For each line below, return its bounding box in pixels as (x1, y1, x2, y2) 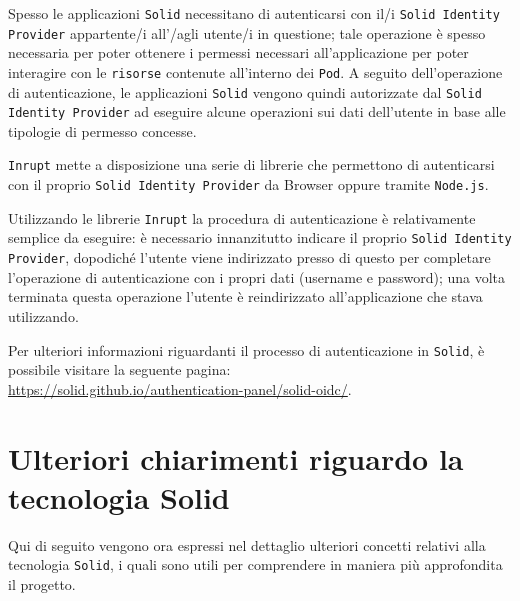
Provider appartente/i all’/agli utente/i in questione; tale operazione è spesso (8, 22, 486, 43)
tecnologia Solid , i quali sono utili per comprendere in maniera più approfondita (8, 554, 503, 575)
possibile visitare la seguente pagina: (8, 359, 231, 380)
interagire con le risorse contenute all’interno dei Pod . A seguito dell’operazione (8, 61, 503, 82)
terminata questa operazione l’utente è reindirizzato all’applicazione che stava (8, 286, 483, 307)
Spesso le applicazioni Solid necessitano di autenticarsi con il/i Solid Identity (8, 3, 500, 23)
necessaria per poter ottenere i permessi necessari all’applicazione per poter (8, 42, 469, 63)
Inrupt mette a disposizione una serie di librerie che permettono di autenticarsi (8, 154, 495, 175)
